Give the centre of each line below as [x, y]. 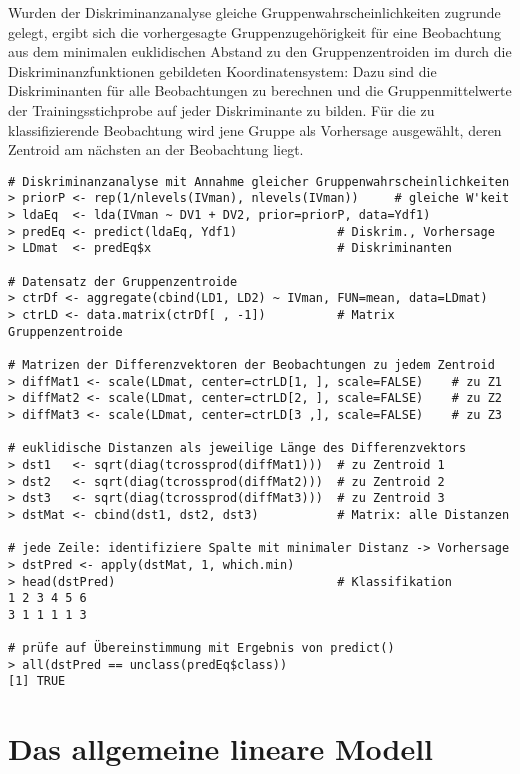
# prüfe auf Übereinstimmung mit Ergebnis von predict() [201, 648]
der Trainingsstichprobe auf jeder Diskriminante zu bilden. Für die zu [221, 109]
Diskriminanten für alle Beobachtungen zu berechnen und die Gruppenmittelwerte [260, 90]
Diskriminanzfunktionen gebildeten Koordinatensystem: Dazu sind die [222, 70]
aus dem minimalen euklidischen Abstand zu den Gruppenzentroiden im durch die [260, 51]
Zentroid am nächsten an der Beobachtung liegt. [156, 149]
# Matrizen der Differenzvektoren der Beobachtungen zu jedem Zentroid [251, 364]
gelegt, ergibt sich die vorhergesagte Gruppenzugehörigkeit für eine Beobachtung [255, 31]
